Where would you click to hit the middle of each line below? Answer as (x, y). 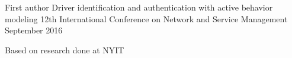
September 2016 (34, 30)
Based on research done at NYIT (65, 50)
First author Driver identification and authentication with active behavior (139, 7)
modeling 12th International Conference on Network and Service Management (146, 18)
